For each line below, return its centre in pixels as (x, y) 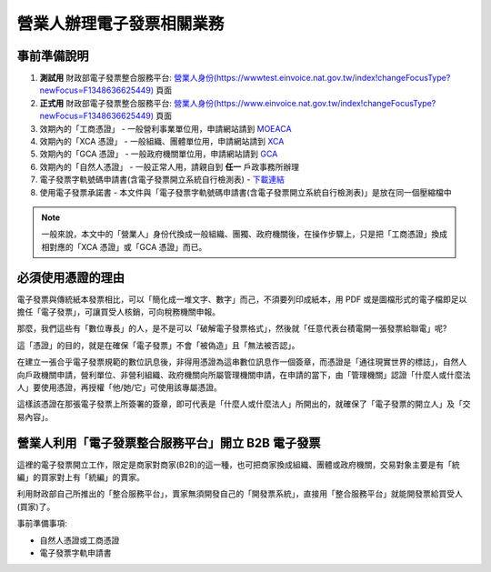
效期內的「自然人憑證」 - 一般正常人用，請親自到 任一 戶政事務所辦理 (170, 166)
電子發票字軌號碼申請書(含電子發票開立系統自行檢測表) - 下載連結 (162, 180)
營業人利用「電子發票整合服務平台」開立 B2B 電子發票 (169, 442)
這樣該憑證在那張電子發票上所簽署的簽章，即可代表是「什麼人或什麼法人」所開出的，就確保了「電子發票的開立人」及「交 (244, 404)
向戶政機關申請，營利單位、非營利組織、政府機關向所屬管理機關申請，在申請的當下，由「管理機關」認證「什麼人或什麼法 (244, 375)
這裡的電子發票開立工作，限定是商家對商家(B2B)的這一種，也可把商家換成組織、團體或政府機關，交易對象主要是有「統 (239, 465)
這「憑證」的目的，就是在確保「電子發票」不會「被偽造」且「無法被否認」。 (158, 345)
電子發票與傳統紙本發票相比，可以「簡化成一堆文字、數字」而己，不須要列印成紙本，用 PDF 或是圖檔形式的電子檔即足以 (242, 299)
